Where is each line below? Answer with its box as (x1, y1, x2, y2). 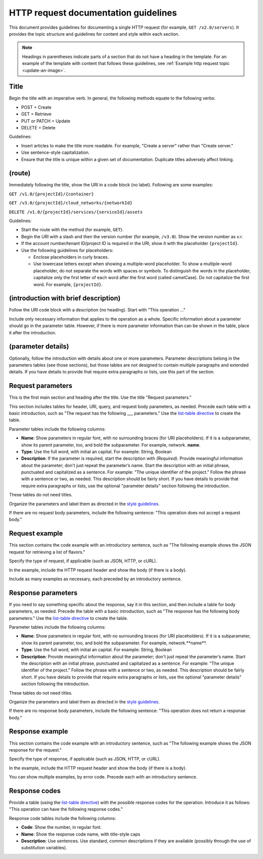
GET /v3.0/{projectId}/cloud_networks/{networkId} (9, 200, 132, 206)
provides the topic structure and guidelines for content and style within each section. (9, 31, 180, 37)
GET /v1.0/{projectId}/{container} (9, 191, 94, 197)
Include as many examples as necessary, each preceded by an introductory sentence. (9, 576, 182, 582)
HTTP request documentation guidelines (9, 7, 177, 18)
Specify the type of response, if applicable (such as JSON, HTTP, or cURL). (9, 756, 161, 762)
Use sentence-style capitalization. (21, 149, 90, 156)
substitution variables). (21, 845, 68, 851)
